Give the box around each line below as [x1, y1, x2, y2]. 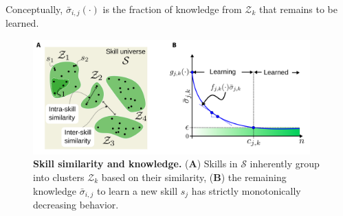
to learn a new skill [96, 183, 178, 197]
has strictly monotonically [191, 183, 301, 197]
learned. [5, 16, 39, 30]
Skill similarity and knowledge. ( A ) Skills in [33, 156, 238, 171]
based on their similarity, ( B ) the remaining [101, 170, 287, 184]
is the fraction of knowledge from [102, 2, 242, 16]
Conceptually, [5, 2, 63, 16]
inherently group [250, 156, 320, 171]
